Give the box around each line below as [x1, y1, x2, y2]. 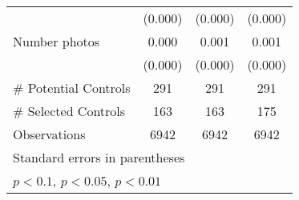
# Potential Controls [13, 78, 131, 97]
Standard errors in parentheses [13, 148, 185, 166]
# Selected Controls [13, 102, 126, 120]
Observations [13, 125, 86, 143]
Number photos [13, 32, 100, 50]
